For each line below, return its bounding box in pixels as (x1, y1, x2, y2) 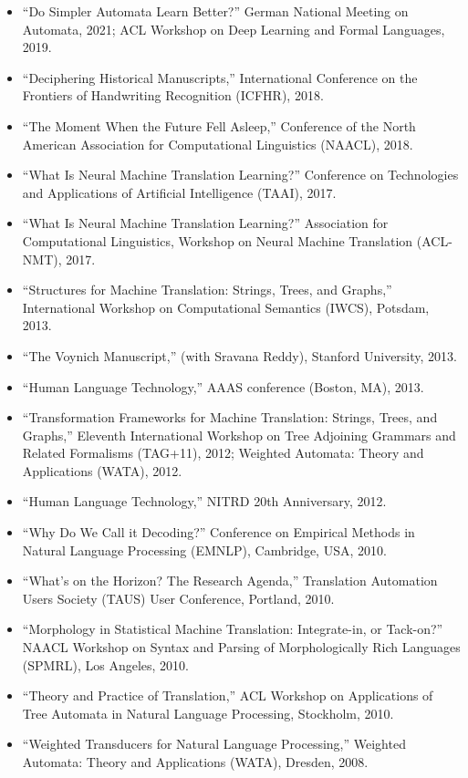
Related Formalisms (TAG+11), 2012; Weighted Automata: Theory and (22, 443, 424, 462)
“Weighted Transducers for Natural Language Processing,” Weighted (22, 734, 406, 753)
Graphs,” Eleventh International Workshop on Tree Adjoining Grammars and (22, 425, 456, 444)
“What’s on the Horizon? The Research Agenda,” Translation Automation (22, 571, 438, 590)
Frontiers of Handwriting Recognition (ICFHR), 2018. (22, 86, 324, 105)
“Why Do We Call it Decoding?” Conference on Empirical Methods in (22, 523, 415, 542)
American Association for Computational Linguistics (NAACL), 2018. (22, 134, 413, 153)
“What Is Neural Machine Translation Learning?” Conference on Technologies (22, 165, 459, 184)
